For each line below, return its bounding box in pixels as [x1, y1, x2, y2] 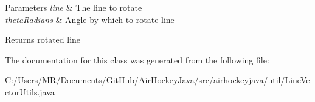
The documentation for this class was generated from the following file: [5, 53, 269, 66]
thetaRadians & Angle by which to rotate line [5, 13, 175, 25]
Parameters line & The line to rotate [5, 1, 142, 13]
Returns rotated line [5, 33, 81, 46]
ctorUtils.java [5, 85, 55, 98]
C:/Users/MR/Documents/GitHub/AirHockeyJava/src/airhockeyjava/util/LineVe [5, 74, 310, 86]
